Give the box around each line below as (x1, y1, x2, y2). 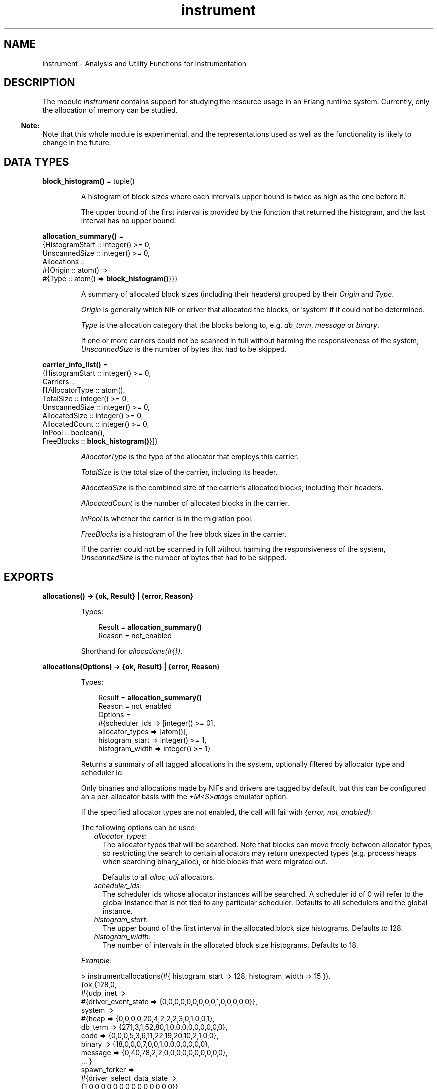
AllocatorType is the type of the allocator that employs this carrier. (81, 452, 299, 461)
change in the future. (42, 138, 111, 147)
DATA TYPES (4, 155, 69, 168)
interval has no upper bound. (81, 216, 176, 225)
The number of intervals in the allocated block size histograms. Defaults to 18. (102, 941, 358, 950)
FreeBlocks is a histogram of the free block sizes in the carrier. (81, 530, 287, 539)
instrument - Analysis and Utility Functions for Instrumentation (42, 59, 246, 68)
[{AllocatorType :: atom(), (42, 386, 125, 395)
